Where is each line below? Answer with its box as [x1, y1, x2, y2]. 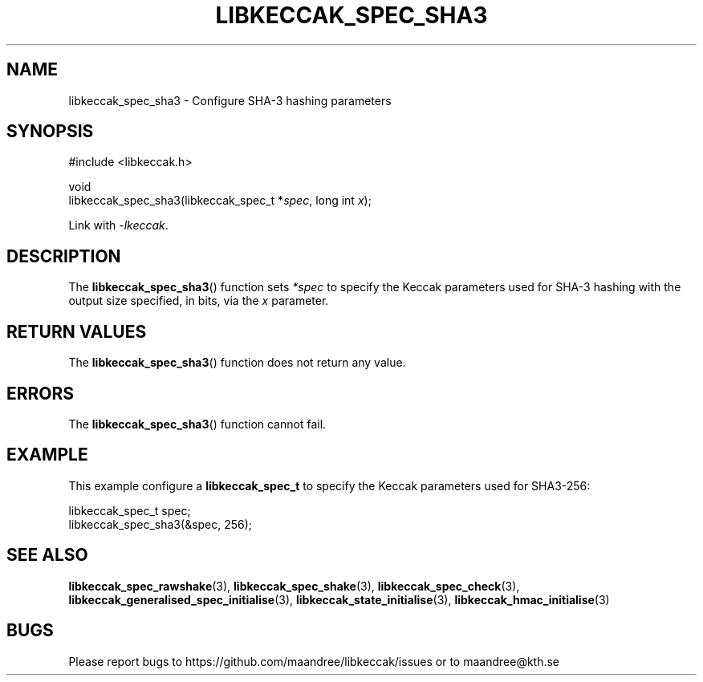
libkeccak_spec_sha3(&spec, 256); [68, 517, 253, 531]
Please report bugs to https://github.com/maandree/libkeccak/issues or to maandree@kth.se [68, 654, 560, 668]
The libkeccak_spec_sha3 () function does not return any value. [68, 355, 406, 370]
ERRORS [6, 383, 75, 404]
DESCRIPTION [6, 246, 121, 266]
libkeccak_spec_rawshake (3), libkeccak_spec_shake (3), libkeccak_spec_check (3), [68, 578, 520, 593]
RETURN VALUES [6, 321, 147, 342]
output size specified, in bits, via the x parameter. [68, 294, 329, 308]
